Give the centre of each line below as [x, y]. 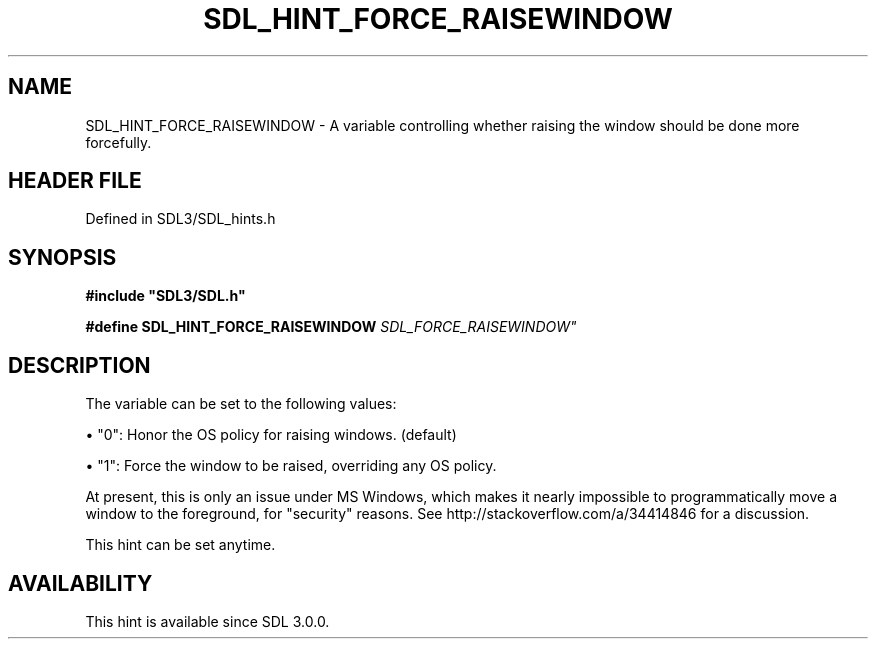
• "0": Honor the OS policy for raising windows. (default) [271, 435]
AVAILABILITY [80, 583]
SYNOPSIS [62, 257]
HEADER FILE [75, 181]
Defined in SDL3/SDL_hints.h [180, 219]
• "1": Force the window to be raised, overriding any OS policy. [291, 466]
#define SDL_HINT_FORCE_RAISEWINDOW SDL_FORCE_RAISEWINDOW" [331, 327]
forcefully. [118, 142]
